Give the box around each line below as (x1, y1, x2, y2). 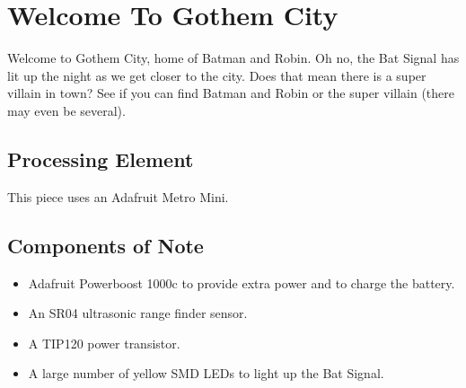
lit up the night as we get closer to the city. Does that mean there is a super (7, 66, 426, 84)
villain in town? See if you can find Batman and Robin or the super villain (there (7, 84, 455, 102)
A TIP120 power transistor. (28, 333, 180, 352)
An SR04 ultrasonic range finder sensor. (28, 304, 248, 322)
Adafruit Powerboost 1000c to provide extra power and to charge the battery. (28, 273, 455, 292)
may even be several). (7, 101, 126, 119)
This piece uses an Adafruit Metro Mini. (7, 187, 229, 206)
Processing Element (7, 145, 194, 172)
